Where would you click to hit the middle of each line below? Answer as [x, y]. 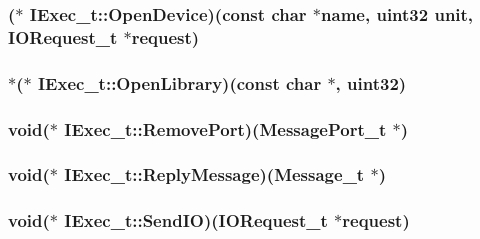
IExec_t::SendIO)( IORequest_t [196, 220]
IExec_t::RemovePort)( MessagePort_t [225, 128]
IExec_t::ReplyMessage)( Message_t [214, 174]
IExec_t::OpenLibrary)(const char [179, 82]
